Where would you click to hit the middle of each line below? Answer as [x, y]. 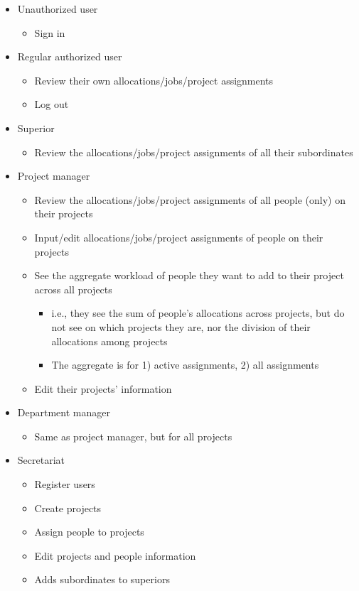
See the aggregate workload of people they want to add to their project [189, 275]
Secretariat [41, 460]
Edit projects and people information [115, 555]
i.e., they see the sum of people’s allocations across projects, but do [198, 313]
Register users [65, 484]
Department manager [64, 412]
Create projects [68, 508]
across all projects [73, 289]
